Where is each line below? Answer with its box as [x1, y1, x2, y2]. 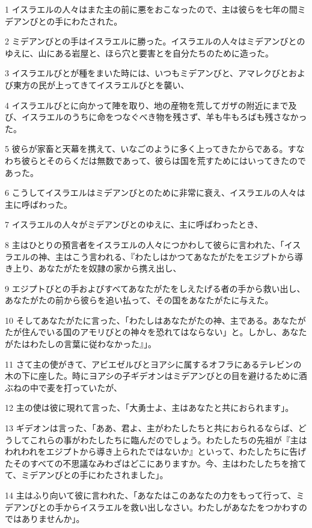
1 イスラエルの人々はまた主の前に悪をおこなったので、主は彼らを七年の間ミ [5, 3, 306, 15]
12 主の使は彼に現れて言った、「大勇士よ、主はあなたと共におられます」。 [5, 401, 294, 414]
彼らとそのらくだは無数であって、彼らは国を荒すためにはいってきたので [21, 154, 306, 166]
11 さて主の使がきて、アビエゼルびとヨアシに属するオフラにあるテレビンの [5, 357, 302, 370]
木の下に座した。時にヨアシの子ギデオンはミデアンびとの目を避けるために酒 [5, 369, 307, 382]
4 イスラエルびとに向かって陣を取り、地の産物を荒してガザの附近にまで [5, 99, 289, 111]
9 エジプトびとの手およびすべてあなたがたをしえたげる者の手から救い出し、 [5, 282, 305, 294]
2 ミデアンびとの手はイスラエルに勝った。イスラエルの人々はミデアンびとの [5, 35, 305, 47]
